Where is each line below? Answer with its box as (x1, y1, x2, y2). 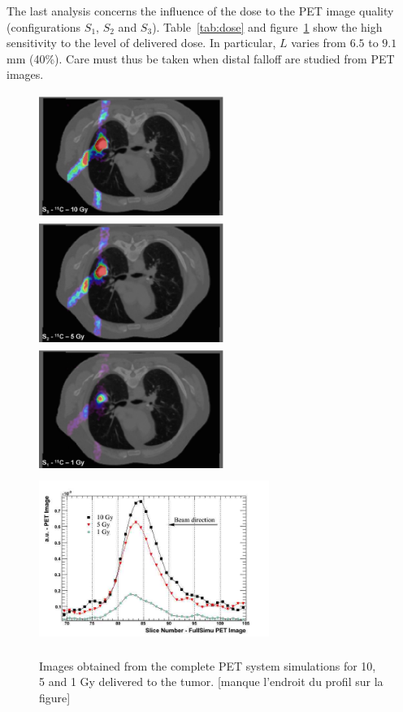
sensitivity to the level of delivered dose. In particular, (6, 34, 276, 51)
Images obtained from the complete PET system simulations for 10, (39, 657, 376, 674)
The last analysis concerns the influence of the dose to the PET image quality (6, 2, 394, 19)
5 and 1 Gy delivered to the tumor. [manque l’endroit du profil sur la (39, 673, 383, 690)
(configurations (6, 18, 81, 35)
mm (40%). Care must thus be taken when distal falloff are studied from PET (6, 50, 395, 67)
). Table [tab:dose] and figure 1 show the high (152, 18, 383, 35)
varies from (291, 34, 346, 51)
